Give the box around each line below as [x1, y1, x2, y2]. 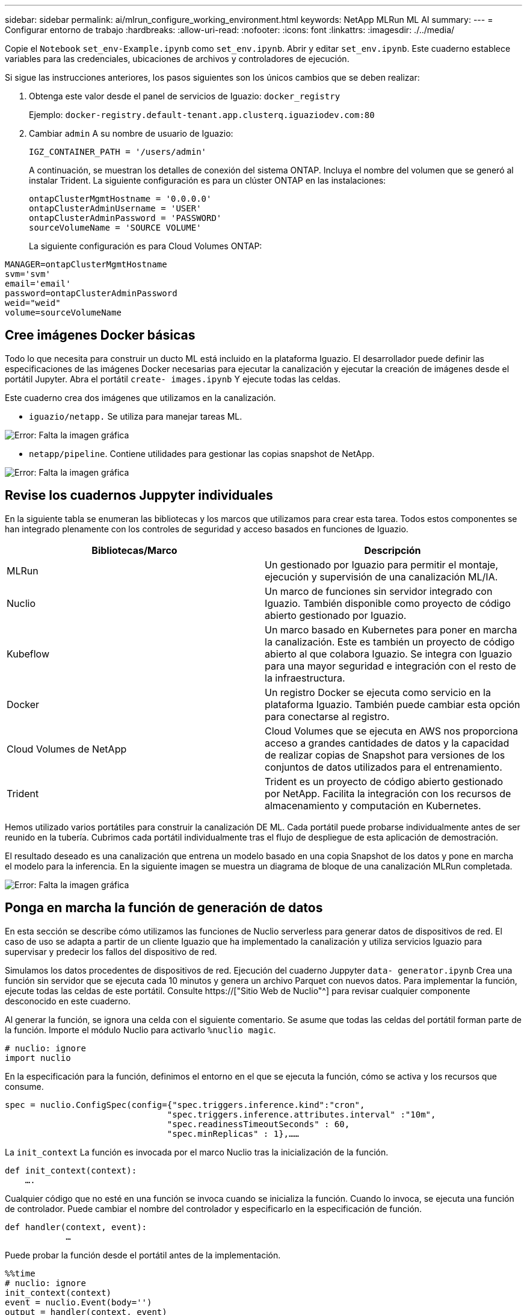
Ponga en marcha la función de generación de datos [5, 900, 323, 916]
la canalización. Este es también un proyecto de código [265, 635, 515, 648]
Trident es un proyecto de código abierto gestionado [265, 775, 504, 788]
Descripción [364, 544, 421, 556]
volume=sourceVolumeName [5, 308, 122, 317]
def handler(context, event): [5, 1222, 147, 1232]
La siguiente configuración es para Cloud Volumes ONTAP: [29, 241, 262, 251]
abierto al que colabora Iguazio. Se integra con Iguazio [265, 647, 513, 660]
